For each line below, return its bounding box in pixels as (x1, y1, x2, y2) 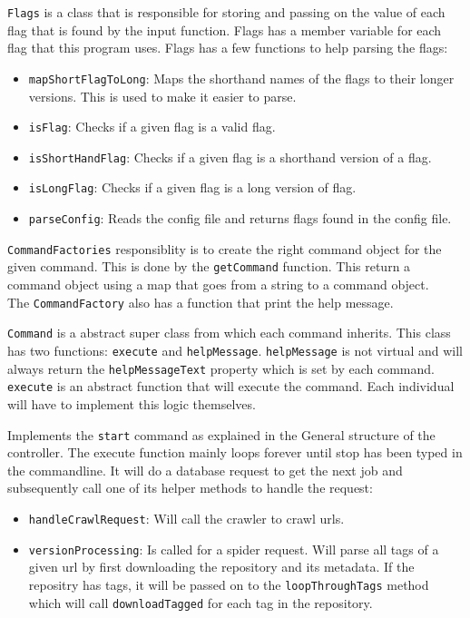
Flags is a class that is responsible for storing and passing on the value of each (7, 3, 446, 21)
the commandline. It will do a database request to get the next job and (7, 460, 403, 479)
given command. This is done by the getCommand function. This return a (7, 257, 411, 276)
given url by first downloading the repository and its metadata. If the (28, 557, 415, 576)
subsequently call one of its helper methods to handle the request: (7, 478, 373, 497)
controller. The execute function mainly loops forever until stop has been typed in (7, 443, 463, 462)
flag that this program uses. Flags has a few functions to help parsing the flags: (7, 38, 448, 57)
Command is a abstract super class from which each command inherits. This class (7, 323, 451, 342)
